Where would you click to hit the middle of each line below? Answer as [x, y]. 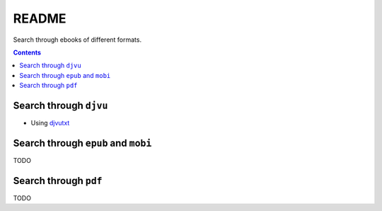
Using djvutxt [50, 123]
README [40, 18]
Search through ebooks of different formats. [77, 40]
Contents [27, 52]
